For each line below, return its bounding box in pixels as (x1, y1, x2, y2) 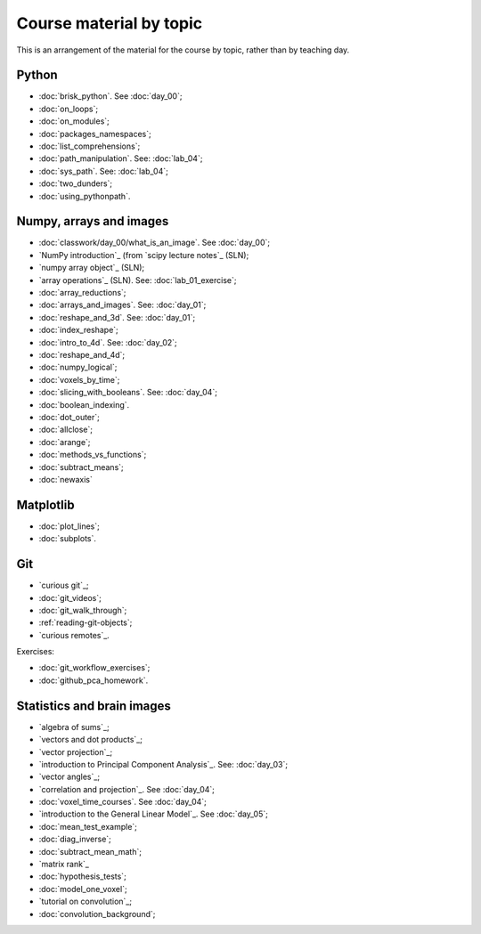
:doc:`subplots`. (38, 533, 97, 544)
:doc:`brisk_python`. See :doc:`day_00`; (38, 91, 183, 102)
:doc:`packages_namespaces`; (38, 128, 151, 139)
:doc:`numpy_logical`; (38, 361, 118, 373)
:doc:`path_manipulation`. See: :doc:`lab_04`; (38, 153, 203, 164)
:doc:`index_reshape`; (38, 325, 119, 336)
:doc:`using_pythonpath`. (38, 191, 131, 201)
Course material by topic (16, 13, 203, 33)
